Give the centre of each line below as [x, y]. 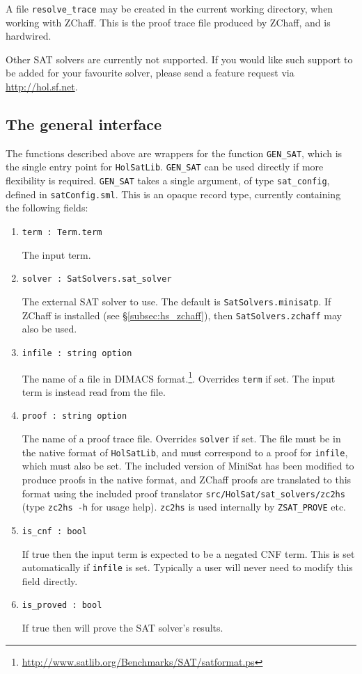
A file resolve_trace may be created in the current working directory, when [170, 8]
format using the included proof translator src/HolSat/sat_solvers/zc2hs [183, 493]
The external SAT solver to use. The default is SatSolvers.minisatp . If [176, 301]
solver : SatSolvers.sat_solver [97, 279]
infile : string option [77, 353]
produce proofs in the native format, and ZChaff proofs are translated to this [187, 479]
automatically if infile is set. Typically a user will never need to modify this [187, 567]
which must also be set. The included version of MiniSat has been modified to [188, 466]
